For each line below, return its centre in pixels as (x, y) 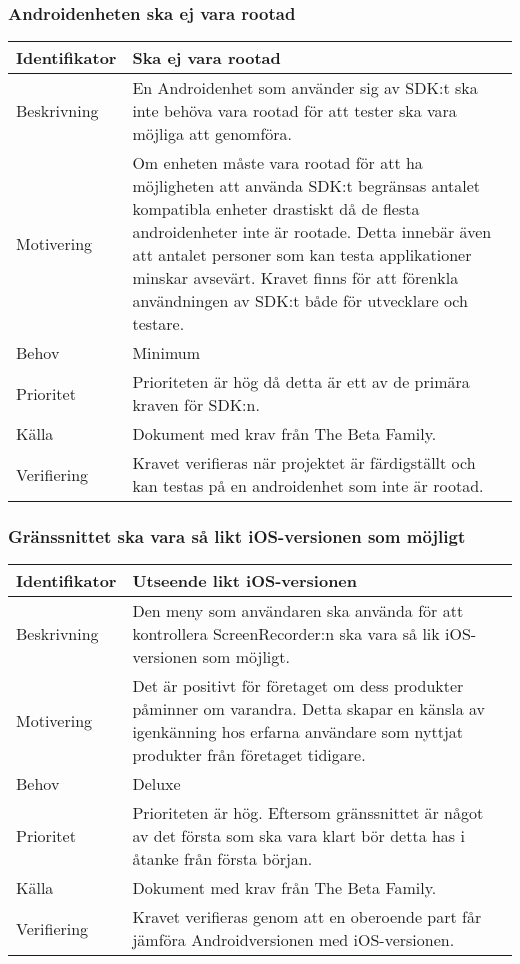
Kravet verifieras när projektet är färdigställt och (304, 463)
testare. (158, 324)
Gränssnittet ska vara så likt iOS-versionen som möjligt (237, 536)
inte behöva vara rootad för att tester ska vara (294, 111)
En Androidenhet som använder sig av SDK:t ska (305, 88)
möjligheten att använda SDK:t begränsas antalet (306, 186)
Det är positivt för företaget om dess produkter (298, 686)
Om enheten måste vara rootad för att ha (277, 163)
